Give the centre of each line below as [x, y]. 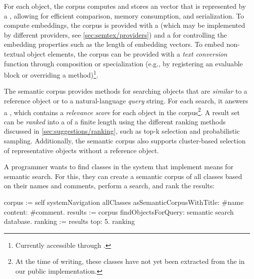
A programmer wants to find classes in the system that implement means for [119, 167]
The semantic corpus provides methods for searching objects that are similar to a [126, 91]
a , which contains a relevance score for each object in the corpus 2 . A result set [122, 111]
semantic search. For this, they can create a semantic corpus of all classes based [123, 176]
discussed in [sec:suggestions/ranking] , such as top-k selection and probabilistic [122, 131]
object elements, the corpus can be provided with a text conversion [127, 53]
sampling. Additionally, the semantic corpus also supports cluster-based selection [125, 141]
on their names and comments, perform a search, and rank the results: [109, 186]
